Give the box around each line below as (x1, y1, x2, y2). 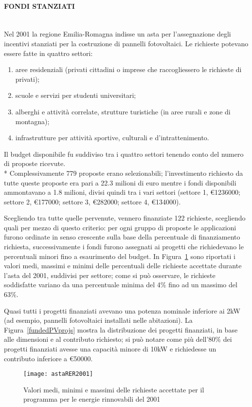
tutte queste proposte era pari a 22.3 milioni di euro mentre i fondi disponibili (4, 177, 236, 187)
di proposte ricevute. (4, 158, 66, 168)
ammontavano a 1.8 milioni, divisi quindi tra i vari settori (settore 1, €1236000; (4, 187, 240, 197)
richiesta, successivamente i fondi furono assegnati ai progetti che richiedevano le (4, 241, 244, 252)
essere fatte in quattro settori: (4, 48, 93, 58)
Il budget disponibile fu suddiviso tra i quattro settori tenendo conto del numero (4, 148, 244, 159)
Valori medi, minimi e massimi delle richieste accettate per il (23, 384, 204, 394)
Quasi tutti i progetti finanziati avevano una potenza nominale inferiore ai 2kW (4, 305, 240, 315)
